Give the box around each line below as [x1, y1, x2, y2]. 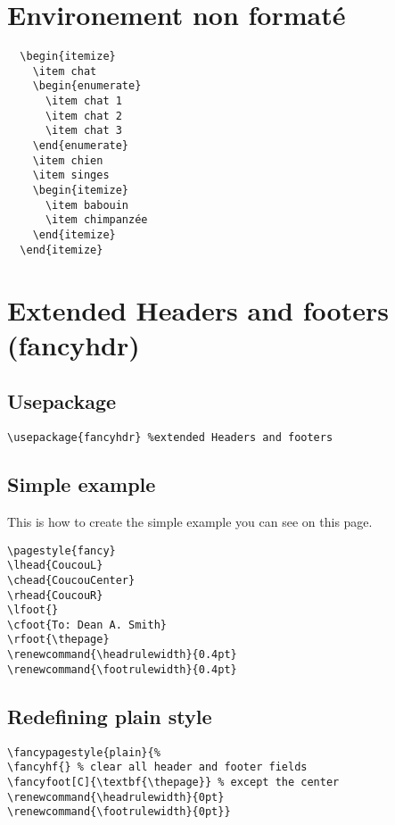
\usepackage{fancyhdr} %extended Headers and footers [7, 431, 333, 445]
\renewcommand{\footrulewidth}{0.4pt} [7, 662, 237, 676]
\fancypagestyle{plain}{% [7, 746, 160, 759]
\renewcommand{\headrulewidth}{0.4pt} [7, 648, 237, 662]
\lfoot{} [7, 604, 59, 617]
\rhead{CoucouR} [7, 588, 103, 602]
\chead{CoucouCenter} [7, 573, 136, 587]
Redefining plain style [7, 702, 212, 729]
